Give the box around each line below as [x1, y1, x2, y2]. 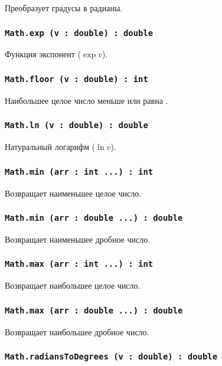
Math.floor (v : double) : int [5, 74, 148, 84]
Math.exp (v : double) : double [5, 28, 154, 38]
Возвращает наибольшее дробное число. [5, 325, 149, 338]
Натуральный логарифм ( [5, 140, 96, 153]
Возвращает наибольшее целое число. [5, 279, 141, 292]
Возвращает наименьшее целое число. [5, 187, 142, 199]
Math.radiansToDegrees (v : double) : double [5, 352, 218, 362]
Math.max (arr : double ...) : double [5, 305, 183, 315]
